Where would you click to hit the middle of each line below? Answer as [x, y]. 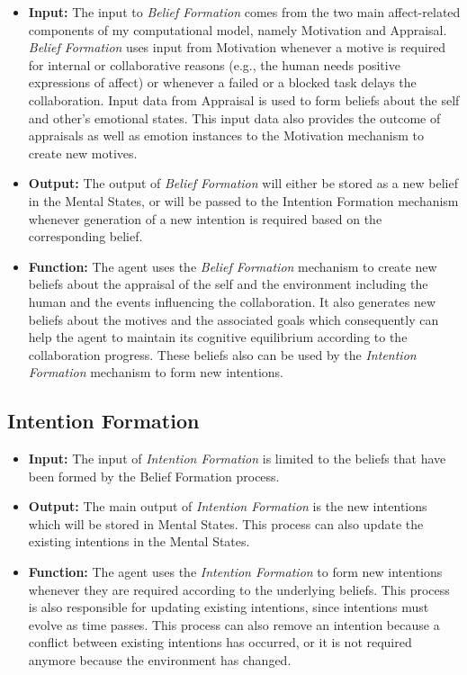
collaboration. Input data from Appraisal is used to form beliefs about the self [244, 99]
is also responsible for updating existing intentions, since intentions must [229, 607]
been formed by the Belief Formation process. [154, 476]
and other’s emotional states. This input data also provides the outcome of [234, 117]
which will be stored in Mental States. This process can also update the [226, 523]
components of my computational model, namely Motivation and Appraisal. [238, 29]
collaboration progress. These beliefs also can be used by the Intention [222, 354]
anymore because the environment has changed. [160, 660]
